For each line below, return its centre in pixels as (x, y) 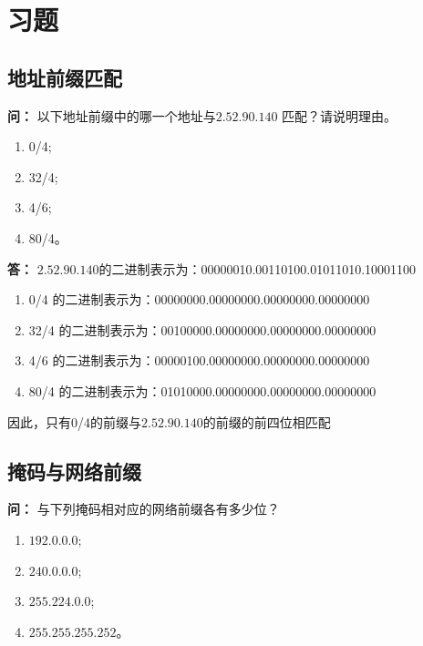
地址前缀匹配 (65, 77)
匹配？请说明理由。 (340, 115)
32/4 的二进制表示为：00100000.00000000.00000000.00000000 (202, 329)
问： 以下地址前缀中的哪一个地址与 (112, 115)
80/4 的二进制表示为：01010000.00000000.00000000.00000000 (202, 390)
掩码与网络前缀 (74, 471)
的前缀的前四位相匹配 (267, 421)
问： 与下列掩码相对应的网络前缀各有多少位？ (144, 509)
